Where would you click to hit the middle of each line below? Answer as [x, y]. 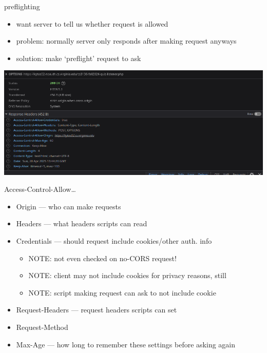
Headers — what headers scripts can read [82, 223]
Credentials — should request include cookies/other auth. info [114, 241]
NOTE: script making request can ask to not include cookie [122, 292]
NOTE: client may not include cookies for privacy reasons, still [127, 275]
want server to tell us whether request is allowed [92, 23]
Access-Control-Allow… [40, 189]
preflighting [22, 6]
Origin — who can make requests [69, 206]
